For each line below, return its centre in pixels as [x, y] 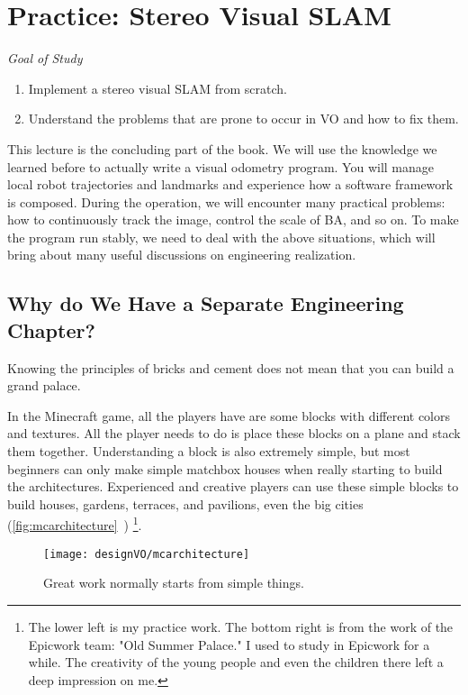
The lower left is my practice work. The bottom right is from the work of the [241, 626]
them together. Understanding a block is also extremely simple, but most [209, 451]
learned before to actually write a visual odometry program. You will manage [220, 166]
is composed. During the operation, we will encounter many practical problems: [226, 201]
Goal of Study [45, 58]
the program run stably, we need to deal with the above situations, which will [221, 237]
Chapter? [51, 329]
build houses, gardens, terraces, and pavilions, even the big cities [185, 503]
